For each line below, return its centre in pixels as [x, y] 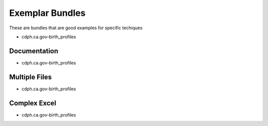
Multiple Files [31, 77]
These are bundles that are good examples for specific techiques [76, 28]
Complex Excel [33, 103]
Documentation [34, 51]
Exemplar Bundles [47, 13]
